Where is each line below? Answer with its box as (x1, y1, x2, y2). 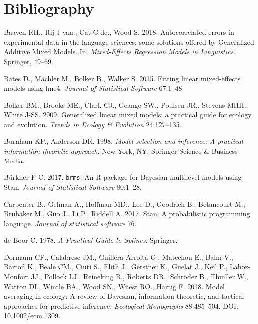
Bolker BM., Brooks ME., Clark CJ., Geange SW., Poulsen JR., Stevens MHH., (4, 99, 248, 110)
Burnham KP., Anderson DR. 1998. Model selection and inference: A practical (4, 136, 243, 146)
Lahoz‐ (229, 261, 251, 272)
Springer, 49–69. (4, 56, 53, 66)
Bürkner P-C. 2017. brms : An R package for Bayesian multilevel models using (4, 172, 242, 182)
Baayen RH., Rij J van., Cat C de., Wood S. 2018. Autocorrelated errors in (4, 27, 234, 37)
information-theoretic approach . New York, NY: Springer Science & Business (4, 146, 238, 156)
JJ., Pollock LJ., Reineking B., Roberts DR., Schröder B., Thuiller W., (31, 271, 248, 282)
